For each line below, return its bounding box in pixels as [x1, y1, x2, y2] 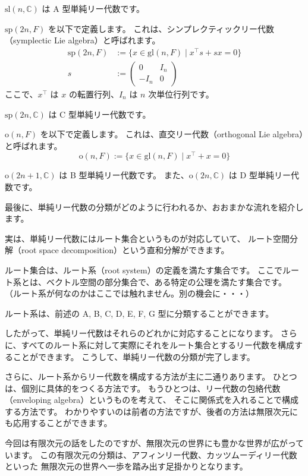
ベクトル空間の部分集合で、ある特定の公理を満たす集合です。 [46, 275, 287, 288]
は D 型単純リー [228, 169, 291, 181]
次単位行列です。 [148, 87, 214, 100]
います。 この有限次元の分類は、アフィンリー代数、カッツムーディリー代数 [5, 448, 297, 461]
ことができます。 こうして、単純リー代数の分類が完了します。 [12, 350, 255, 362]
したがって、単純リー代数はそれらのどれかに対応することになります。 [5, 327, 278, 339]
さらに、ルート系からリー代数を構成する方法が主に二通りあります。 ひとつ [5, 370, 297, 383]
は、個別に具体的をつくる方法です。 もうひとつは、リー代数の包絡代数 [5, 382, 281, 394]
